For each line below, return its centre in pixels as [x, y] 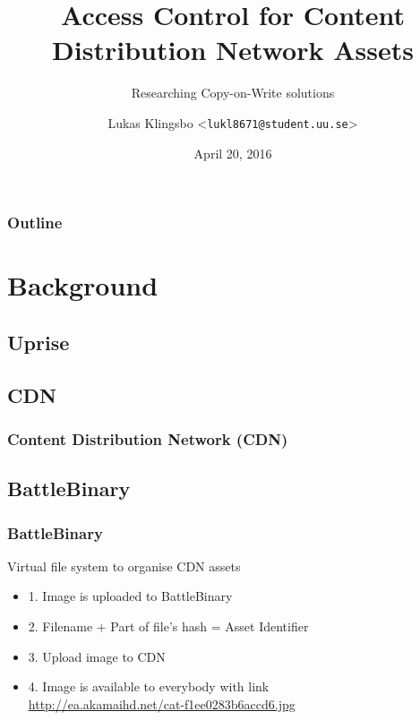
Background [83, 285]
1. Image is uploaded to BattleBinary [130, 596]
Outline [35, 223]
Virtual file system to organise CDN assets [124, 566]
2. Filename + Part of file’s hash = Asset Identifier [168, 626]
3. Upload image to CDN [97, 656]
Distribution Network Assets [233, 50]
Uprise [39, 342]
